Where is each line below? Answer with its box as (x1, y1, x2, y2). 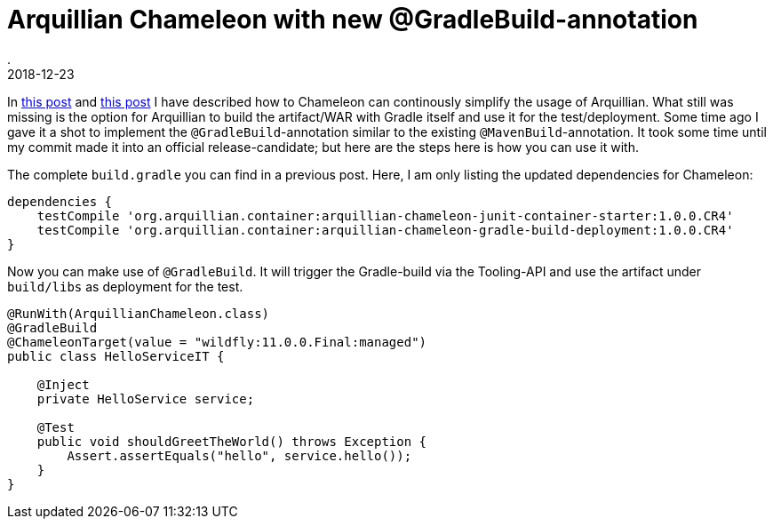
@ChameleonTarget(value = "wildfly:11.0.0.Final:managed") (7, 334, 427, 349)
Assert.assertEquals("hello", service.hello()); (67, 448, 412, 463)
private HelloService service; (36, 391, 255, 406)
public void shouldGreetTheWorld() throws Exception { (36, 434, 427, 449)
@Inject (36, 377, 90, 392)
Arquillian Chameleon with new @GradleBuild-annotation (7, 4, 698, 35)
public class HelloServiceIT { (7, 348, 225, 363)
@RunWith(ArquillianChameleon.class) (7, 306, 270, 321)
